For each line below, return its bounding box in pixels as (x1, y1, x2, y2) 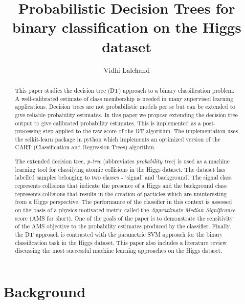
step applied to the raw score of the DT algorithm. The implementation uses (43, 127, 238, 135)
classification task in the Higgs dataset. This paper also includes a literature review (15, 238, 227, 246)
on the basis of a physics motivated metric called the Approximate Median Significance (15, 205, 236, 214)
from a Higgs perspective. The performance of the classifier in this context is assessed (15, 198, 232, 206)
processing (15, 127, 42, 135)
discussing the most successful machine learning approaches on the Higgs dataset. (15, 246, 223, 255)
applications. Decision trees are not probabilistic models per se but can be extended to (15, 102, 236, 111)
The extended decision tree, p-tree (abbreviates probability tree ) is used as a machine (15, 157, 230, 165)
